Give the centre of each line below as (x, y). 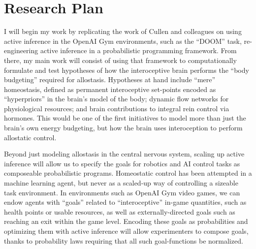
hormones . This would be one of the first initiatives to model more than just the (125, 118)
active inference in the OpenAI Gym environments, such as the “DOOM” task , (123, 41)
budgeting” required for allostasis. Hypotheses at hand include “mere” (110, 79)
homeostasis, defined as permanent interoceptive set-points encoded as (110, 89)
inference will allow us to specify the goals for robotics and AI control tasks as (122, 163)
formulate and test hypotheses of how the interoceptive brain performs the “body (127, 70)
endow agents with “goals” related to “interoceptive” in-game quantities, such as (125, 202)
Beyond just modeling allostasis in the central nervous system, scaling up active (124, 154)
